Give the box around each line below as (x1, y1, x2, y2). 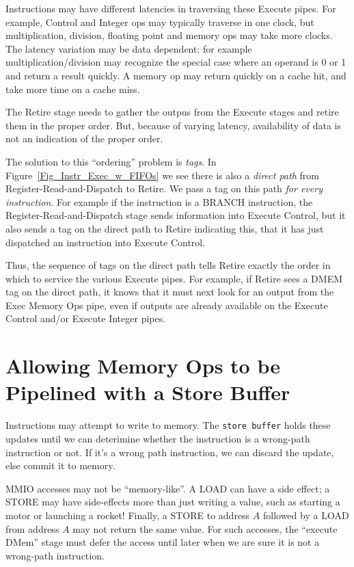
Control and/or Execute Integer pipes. (5, 311, 166, 326)
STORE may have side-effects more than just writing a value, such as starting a (5, 495, 340, 509)
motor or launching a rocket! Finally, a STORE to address (5, 508, 250, 522)
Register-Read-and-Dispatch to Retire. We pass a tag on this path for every (5, 181, 323, 196)
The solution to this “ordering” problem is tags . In (5, 154, 217, 168)
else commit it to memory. (5, 458, 115, 473)
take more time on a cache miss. (5, 81, 140, 96)
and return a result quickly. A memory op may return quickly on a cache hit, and (5, 68, 346, 82)
